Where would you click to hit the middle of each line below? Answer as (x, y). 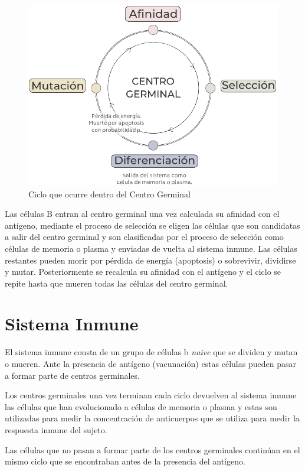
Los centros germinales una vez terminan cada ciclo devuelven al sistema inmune (151, 395)
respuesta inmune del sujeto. (56, 429)
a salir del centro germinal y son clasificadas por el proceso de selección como (144, 237)
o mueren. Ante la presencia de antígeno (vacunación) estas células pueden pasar (150, 363)
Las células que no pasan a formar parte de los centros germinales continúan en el (152, 449)
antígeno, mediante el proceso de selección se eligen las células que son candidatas (152, 225)
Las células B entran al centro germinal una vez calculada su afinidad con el (142, 214)
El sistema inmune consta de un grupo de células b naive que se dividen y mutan (151, 352)
